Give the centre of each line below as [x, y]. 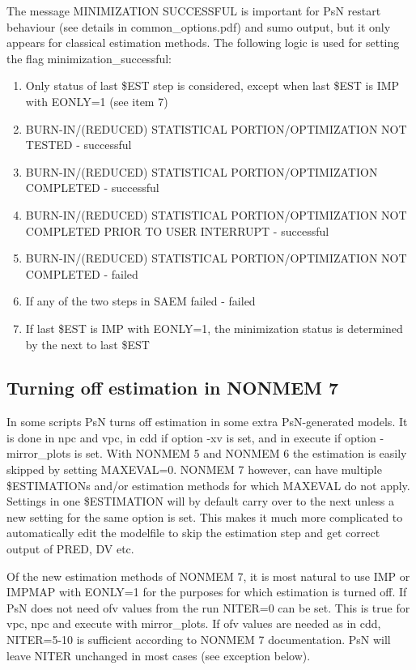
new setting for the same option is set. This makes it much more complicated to [205, 516]
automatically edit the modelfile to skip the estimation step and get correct [193, 533]
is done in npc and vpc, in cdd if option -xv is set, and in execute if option [191, 437]
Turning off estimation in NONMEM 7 [173, 388]
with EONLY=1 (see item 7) [97, 101]
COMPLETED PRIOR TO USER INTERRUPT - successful [177, 230]
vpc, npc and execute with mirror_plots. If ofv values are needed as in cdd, [194, 623]
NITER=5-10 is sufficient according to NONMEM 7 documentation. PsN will [199, 640]
